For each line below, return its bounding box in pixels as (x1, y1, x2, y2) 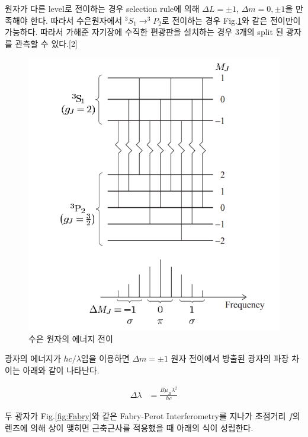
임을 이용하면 (81, 352, 130, 365)
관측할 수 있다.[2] (15, 37, 78, 49)
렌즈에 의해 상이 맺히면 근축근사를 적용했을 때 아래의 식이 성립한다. (5, 421, 254, 433)
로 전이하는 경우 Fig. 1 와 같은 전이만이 (161, 14, 301, 26)
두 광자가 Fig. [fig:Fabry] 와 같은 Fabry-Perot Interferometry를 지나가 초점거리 (5, 410, 286, 422)
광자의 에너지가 (5, 352, 61, 365)
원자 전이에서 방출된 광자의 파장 (171, 352, 289, 365)
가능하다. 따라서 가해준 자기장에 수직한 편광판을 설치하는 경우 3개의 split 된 (5, 26, 284, 38)
